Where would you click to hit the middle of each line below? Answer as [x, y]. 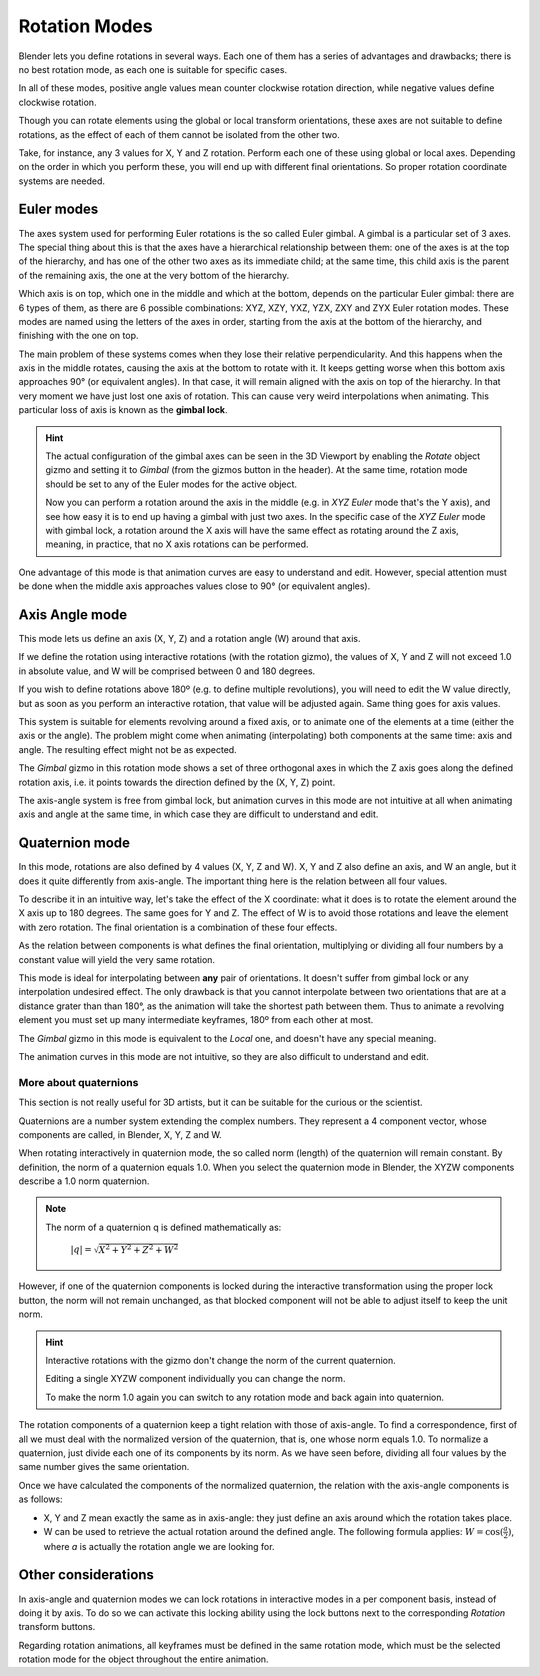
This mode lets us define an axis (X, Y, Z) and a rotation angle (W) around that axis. [189, 639]
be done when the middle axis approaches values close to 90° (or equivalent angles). [194, 586]
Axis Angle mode [73, 614]
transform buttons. [57, 1627]
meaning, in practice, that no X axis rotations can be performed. [177, 544]
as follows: [41, 1499]
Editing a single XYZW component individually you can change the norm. [195, 1379]
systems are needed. [61, 181]
